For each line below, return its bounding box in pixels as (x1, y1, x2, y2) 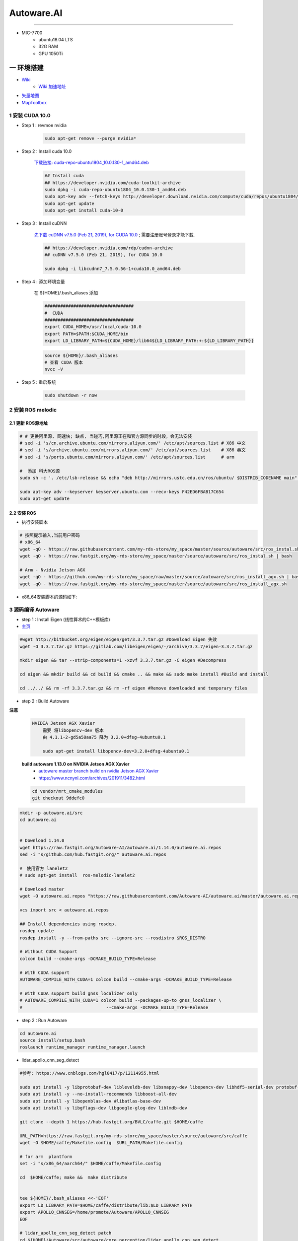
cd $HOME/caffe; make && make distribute (19, 1174, 128, 1180)
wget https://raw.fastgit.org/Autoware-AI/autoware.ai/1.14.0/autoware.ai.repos (19, 844, 222, 850)
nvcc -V (44, 366, 63, 372)
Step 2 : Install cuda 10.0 (21, 148, 72, 154)
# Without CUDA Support (19, 949, 78, 955)
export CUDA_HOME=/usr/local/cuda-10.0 (44, 324, 142, 330)
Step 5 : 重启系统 (21, 379, 57, 385)
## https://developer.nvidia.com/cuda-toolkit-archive (44, 180, 181, 186)
